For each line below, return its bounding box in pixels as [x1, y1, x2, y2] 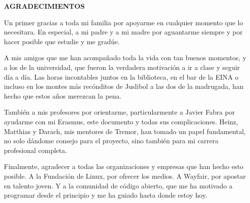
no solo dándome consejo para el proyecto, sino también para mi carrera [4, 135, 219, 146]
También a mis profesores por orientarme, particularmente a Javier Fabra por [4, 107, 235, 117]
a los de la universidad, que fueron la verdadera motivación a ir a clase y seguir [4, 62, 240, 72]
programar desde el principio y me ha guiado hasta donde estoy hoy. [4, 190, 208, 200]
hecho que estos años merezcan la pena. [4, 90, 122, 101]
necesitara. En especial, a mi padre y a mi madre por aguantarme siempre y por [4, 27, 243, 37]
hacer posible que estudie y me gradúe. [4, 36, 120, 46]
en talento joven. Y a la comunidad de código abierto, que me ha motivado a [4, 180, 232, 190]
